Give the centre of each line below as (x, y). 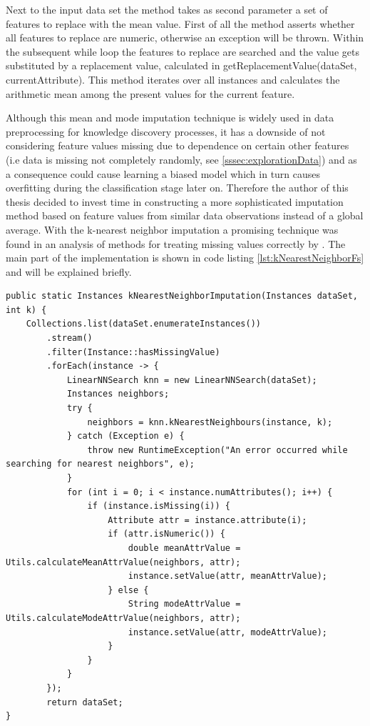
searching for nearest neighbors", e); (100, 464)
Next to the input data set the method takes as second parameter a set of (167, 9)
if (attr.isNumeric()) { (166, 534)
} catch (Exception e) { (125, 436)
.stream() (70, 338)
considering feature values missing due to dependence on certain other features (178, 145)
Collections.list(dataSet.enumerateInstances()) (143, 324)
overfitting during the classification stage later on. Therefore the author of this (177, 188)
